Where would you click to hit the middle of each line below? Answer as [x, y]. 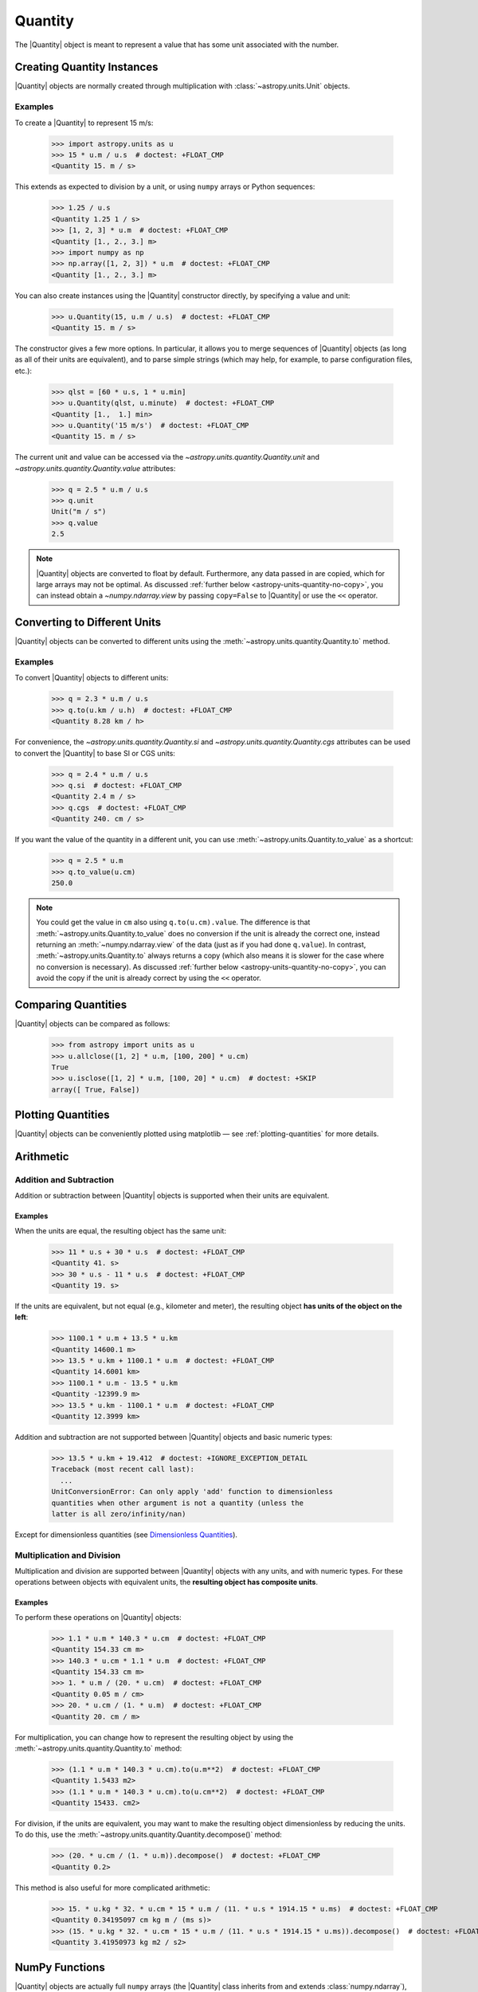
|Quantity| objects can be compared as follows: [92, 1024]
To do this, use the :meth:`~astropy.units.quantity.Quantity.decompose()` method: [148, 1835]
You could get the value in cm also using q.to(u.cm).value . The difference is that [173, 922]
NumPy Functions [60, 1968]
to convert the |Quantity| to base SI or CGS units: [95, 753]
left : [22, 1317]
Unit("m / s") [79, 512]
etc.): [23, 371]
